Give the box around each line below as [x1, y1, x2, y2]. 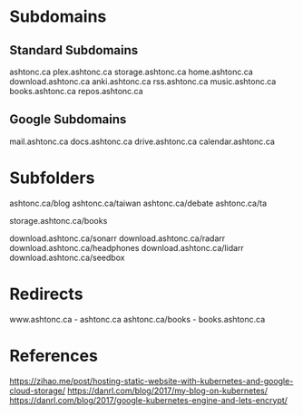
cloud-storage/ [9, 385, 66, 396]
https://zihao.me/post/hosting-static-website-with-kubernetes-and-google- [9, 375, 294, 386]
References [9, 345, 98, 366]
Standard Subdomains [9, 43, 139, 58]
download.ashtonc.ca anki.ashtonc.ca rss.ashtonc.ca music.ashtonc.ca [9, 76, 277, 87]
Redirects [9, 284, 83, 304]
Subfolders [9, 168, 95, 188]
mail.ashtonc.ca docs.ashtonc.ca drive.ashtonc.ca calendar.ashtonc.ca [9, 136, 275, 147]
